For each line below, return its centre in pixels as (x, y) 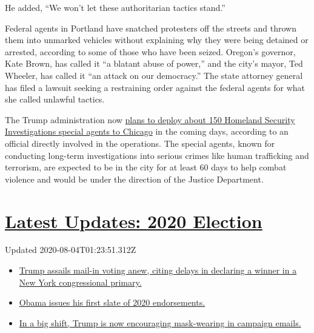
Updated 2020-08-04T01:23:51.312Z (71, 250)
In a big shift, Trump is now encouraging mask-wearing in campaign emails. (160, 322)
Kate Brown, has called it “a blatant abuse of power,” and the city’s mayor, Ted (154, 63)
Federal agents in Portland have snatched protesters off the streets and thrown (151, 28)
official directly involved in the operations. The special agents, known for (140, 143)
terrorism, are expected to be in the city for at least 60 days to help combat (146, 167)
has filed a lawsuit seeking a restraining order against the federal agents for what (155, 87)
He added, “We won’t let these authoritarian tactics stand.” (115, 7)
